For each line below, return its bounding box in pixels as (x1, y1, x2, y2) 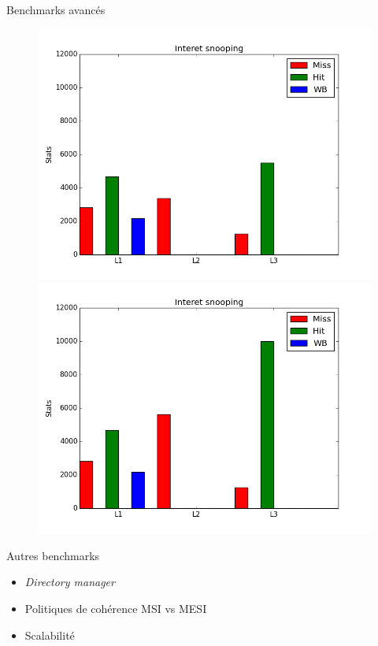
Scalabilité (24, 626, 75, 643)
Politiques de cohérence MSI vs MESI (24, 600, 207, 616)
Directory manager (24, 574, 115, 590)
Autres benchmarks (6, 547, 100, 563)
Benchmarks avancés (6, 2, 106, 17)
